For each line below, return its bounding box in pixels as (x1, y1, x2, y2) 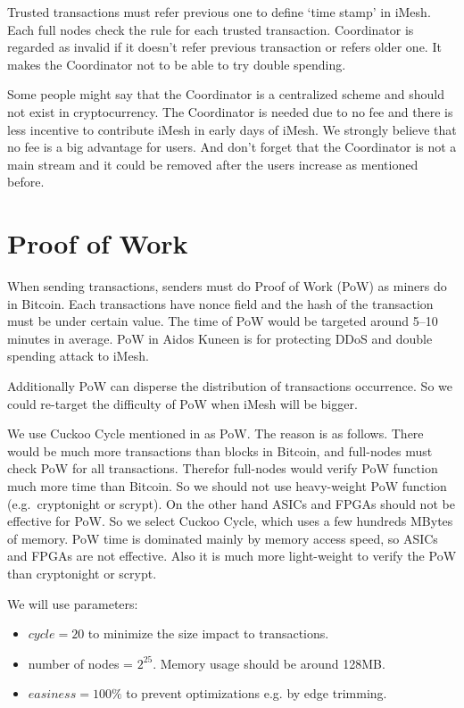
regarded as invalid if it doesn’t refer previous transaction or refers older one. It (7, 37, 442, 56)
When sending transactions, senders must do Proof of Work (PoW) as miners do (7, 277, 447, 296)
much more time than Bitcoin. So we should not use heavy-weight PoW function (7, 477, 447, 495)
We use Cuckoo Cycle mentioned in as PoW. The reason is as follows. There (7, 424, 424, 443)
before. (7, 172, 45, 191)
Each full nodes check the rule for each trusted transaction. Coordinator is (7, 20, 414, 38)
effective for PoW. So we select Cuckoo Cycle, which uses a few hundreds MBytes (7, 512, 453, 530)
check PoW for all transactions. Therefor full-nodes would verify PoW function (7, 459, 438, 478)
